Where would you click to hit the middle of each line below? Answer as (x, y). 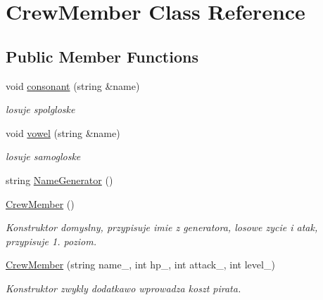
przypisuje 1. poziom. (51, 241)
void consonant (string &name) (73, 85)
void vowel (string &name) (63, 132)
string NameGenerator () (59, 180)
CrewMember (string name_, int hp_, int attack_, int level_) (140, 265)
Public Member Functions (102, 56)
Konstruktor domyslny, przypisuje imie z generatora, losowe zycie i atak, (162, 227)
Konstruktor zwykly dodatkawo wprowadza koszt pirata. (123, 288)
